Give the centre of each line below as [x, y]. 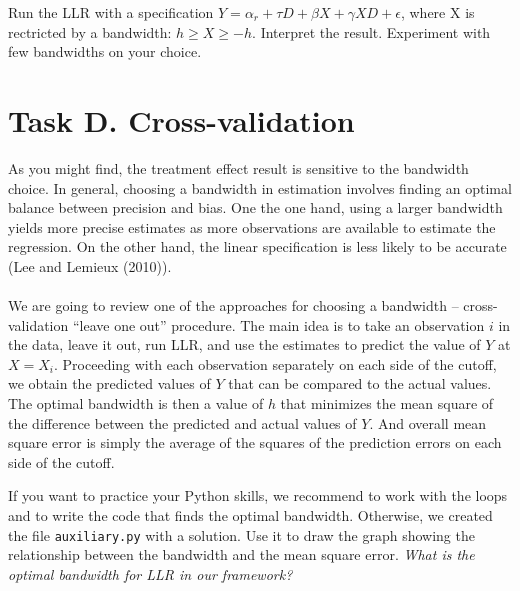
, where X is [437, 12]
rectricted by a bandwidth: [90, 31]
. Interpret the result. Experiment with [371, 31]
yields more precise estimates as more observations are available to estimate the [252, 226]
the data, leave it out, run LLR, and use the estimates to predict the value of [244, 344]
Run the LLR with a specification [111, 12]
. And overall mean [428, 422]
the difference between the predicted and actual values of [182, 422]
